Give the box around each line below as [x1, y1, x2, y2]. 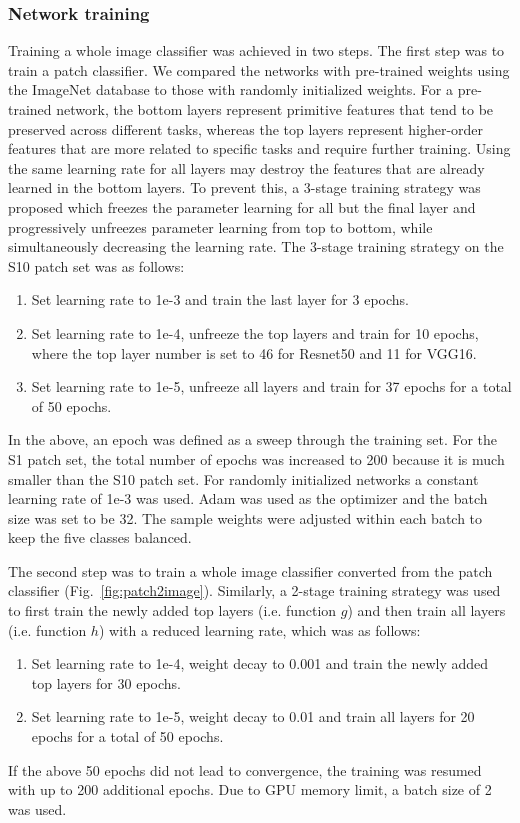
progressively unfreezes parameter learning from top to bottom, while [8, 216, 433, 237]
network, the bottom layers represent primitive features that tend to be [56, 99, 494, 119]
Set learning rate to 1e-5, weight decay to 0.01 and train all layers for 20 [31, 706, 475, 727]
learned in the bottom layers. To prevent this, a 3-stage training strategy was [8, 177, 481, 198]
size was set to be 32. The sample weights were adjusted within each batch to [8, 507, 483, 528]
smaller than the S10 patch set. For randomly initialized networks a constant [8, 468, 479, 489]
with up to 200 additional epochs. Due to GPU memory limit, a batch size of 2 [8, 779, 492, 800]
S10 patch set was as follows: [8, 255, 185, 276]
